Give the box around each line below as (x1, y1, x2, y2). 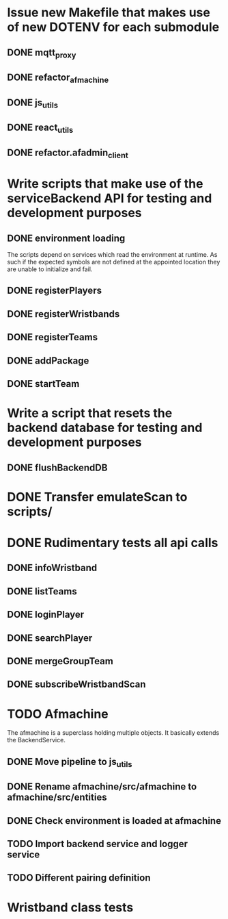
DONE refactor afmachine (7, 72, 109, 85)
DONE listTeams (7, 586, 77, 597)
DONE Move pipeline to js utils (7, 755, 132, 769)
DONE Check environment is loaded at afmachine (7, 815, 222, 827)
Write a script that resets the (7, 405, 173, 421)
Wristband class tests (7, 899, 134, 915)
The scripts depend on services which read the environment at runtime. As (7, 251, 218, 259)
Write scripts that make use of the (7, 176, 203, 192)
